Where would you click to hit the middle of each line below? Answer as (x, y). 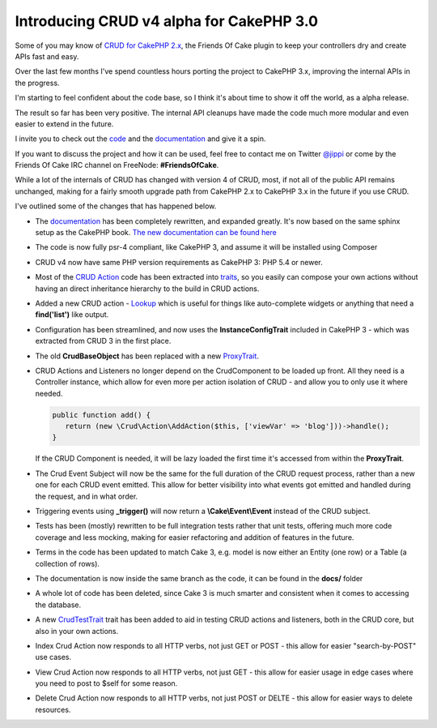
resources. (53, 709)
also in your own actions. (77, 631)
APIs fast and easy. (47, 56)
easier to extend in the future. (64, 124)
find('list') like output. (72, 315)
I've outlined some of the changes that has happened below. (116, 206)
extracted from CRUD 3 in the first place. (103, 341)
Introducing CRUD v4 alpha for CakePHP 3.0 (167, 21)
